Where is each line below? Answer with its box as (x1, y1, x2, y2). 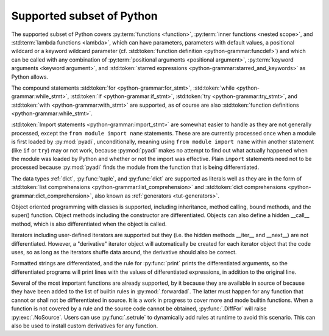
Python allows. (11, 73, 49, 80)
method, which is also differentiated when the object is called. (11, 220, 167, 227)
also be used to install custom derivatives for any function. (11, 322, 158, 329)
